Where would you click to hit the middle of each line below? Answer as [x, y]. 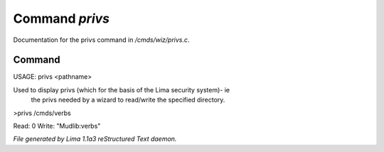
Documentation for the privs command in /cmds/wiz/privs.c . [101, 40]
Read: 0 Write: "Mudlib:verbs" [57, 126]
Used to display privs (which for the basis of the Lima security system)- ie [122, 89]
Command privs [62, 18]
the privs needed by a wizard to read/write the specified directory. [128, 100]
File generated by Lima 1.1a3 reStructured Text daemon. [95, 139]
